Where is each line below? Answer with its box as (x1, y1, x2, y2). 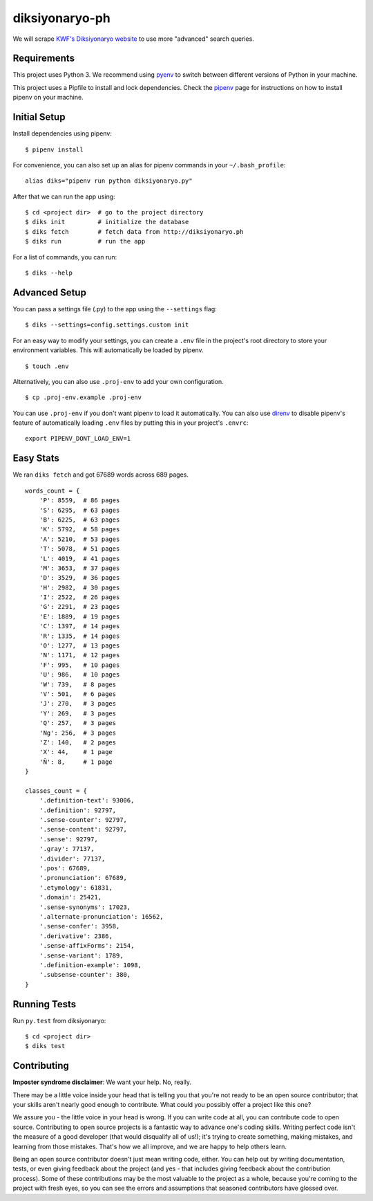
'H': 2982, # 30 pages (39, 583, 120, 592)
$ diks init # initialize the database (25, 218, 189, 226)
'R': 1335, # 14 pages (39, 632, 120, 640)
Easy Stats (12, 452, 60, 464)
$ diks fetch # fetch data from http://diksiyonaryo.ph (25, 228, 244, 235)
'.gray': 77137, (39, 845, 95, 853)
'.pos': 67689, (39, 865, 91, 872)
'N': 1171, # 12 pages (39, 651, 120, 659)
